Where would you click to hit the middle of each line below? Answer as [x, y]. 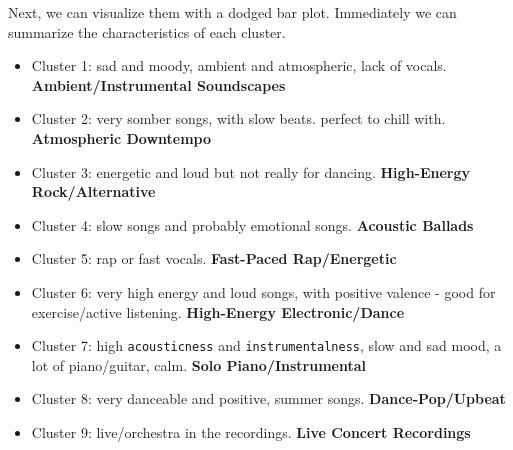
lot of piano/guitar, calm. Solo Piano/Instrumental [199, 364]
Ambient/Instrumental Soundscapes [158, 84]
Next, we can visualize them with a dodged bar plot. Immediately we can [232, 12]
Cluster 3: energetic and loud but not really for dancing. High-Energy [251, 171]
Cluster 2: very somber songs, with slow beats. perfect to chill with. [238, 118]
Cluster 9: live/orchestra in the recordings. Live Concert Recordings [251, 431]
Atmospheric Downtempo [121, 137]
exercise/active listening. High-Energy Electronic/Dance [218, 311]
